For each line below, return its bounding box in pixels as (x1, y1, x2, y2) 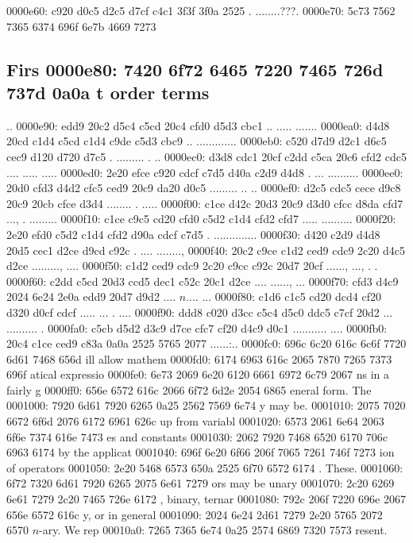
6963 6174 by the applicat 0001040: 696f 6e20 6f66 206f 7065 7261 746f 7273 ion (6, 444, 395, 460)
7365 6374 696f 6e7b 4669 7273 (6, 17, 156, 34)
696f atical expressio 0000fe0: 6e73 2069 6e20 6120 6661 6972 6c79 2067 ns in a (6, 366, 390, 383)
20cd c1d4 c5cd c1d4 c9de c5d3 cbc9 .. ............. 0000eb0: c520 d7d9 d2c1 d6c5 (6, 133, 387, 149)
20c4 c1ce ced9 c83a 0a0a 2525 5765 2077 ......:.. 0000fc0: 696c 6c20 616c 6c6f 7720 (6, 335, 407, 352)
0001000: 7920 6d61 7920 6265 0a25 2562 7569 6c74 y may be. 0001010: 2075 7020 (6, 397, 406, 414)
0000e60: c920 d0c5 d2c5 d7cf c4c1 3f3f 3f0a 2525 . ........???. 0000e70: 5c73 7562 (6, 2, 396, 18)
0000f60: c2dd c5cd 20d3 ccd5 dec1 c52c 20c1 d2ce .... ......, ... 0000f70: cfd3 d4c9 (6, 272, 399, 289)
